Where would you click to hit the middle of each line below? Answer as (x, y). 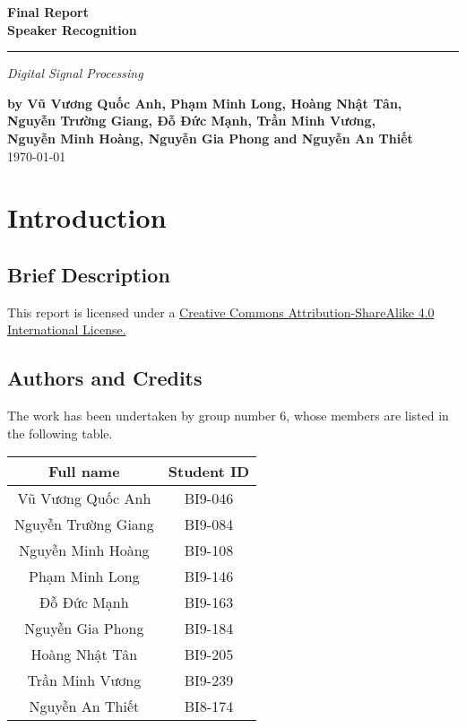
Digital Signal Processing (75, 73)
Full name (84, 472)
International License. (67, 329)
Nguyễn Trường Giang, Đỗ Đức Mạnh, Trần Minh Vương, (191, 121)
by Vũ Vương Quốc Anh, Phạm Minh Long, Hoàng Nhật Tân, (205, 103)
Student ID (209, 472)
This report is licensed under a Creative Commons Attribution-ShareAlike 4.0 (221, 312)
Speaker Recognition (72, 29)
